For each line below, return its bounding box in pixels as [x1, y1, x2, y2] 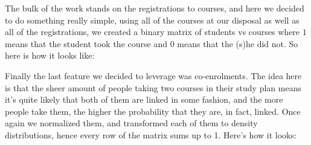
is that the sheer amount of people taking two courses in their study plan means [5, 81, 301, 94]
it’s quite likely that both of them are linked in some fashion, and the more [5, 93, 283, 106]
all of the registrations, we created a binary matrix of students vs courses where [5, 25, 300, 38]
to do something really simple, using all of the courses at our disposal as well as [5, 13, 300, 26]
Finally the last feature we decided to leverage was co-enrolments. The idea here [5, 69, 302, 82]
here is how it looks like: [5, 49, 95, 62]
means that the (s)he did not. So [177, 37, 298, 50]
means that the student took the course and [5, 37, 167, 50]
